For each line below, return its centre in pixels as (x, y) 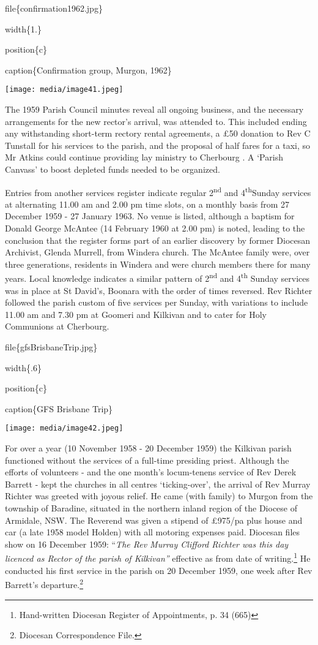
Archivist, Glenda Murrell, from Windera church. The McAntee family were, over (157, 252)
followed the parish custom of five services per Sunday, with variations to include (157, 302)
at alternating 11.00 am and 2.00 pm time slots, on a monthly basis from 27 (147, 204)
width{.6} (23, 367)
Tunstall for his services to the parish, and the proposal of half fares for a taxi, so (158, 145)
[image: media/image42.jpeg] (64, 428)
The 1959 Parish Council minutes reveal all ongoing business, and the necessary (154, 109)
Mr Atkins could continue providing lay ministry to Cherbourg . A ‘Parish (144, 157)
